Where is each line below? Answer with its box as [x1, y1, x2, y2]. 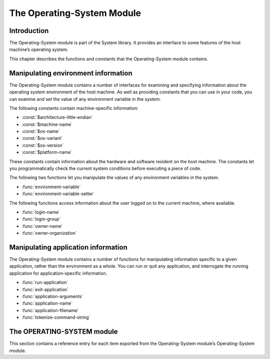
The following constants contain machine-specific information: [9, 105, 138, 111]
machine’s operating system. [9, 46, 68, 52]
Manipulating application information [9, 243, 127, 252]
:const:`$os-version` [21, 142, 64, 148]
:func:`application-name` [21, 300, 73, 307]
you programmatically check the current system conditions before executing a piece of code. [9, 165, 201, 172]
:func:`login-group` [21, 216, 61, 222]
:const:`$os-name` [21, 128, 60, 134]
